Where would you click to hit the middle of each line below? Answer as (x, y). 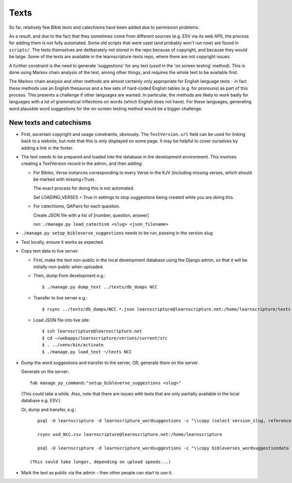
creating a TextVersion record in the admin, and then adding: (82, 164)
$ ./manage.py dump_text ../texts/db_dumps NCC (100, 287)
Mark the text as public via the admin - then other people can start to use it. (97, 472)
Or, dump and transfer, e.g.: (49, 409)
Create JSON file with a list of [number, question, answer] (91, 215)
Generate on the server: (45, 372)
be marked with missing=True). (64, 179)
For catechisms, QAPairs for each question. (77, 206)
